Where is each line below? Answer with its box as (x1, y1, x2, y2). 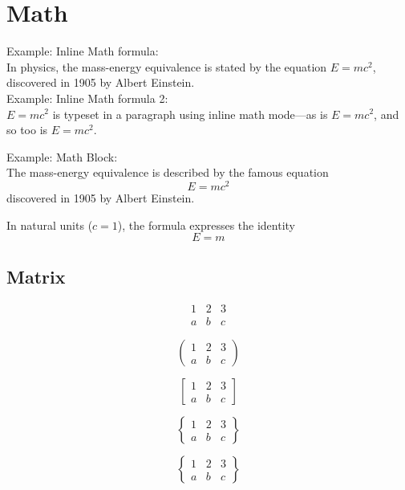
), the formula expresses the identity (117, 216, 295, 233)
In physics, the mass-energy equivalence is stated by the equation (6, 58, 327, 75)
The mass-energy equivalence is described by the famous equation (6, 164, 329, 181)
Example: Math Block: (6, 148, 118, 165)
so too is (6, 121, 48, 138)
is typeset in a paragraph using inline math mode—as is (52, 105, 328, 122)
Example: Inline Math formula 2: (6, 89, 168, 106)
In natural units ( (6, 216, 93, 233)
